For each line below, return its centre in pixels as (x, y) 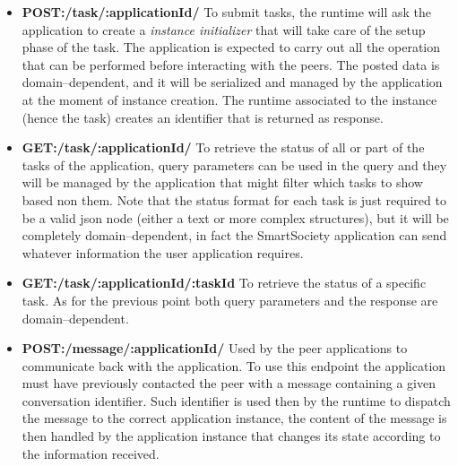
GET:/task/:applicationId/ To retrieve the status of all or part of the (223, 147)
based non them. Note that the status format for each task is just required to (234, 199)
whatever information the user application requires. (163, 252)
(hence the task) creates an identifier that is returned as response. (203, 117)
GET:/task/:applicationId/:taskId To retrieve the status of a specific (224, 283)
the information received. (91, 453)
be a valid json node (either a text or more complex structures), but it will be (235, 217)
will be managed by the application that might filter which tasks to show (222, 182)
